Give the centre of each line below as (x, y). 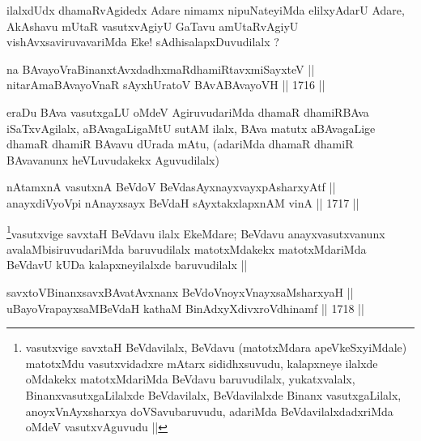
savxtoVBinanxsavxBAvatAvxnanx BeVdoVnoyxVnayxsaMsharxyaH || (180, 291)
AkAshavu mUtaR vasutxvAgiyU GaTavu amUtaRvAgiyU (153, 26)
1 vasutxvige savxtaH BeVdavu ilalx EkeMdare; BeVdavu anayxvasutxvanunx (196, 232)
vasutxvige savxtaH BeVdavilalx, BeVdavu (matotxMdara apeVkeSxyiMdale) (216, 347)
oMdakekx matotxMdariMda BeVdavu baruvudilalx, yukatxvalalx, (190, 379)
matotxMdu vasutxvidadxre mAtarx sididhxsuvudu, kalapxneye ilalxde (202, 363)
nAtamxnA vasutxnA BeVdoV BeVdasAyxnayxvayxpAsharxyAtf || (171, 187)
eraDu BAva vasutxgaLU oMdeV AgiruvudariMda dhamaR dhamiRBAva (188, 111)
